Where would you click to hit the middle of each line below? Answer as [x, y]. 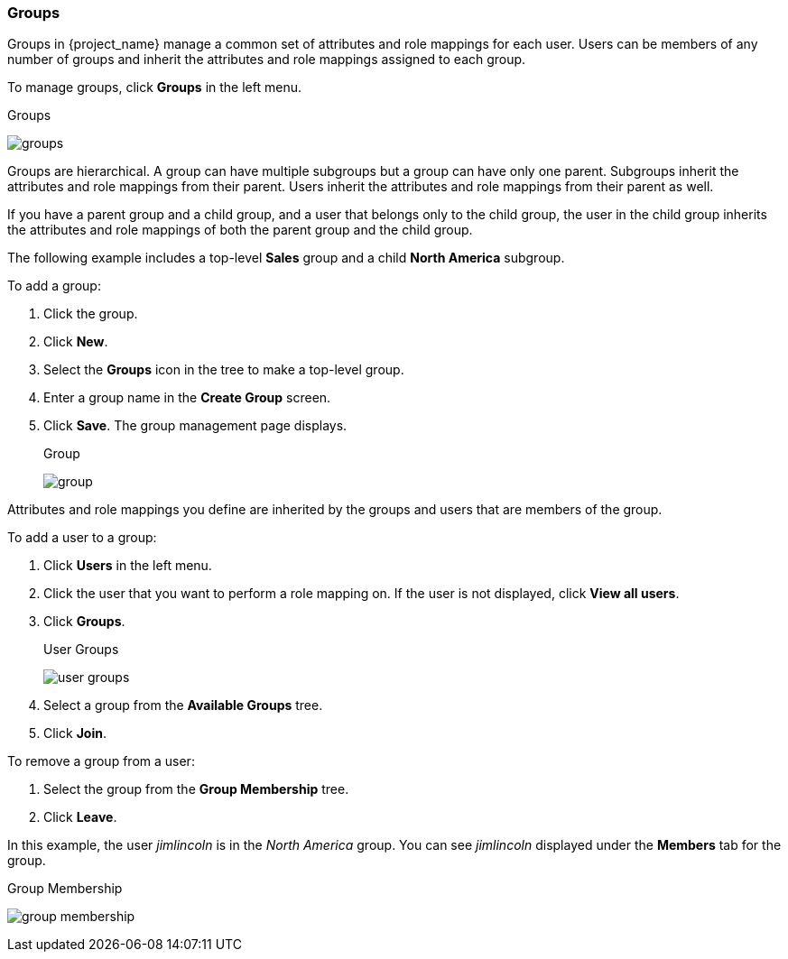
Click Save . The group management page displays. [195, 426]
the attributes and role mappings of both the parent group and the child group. [240, 230]
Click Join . [75, 733]
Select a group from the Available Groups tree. [183, 705]
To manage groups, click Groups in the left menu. [154, 88]
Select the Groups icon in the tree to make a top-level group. [224, 370]
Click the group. [91, 314]
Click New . [76, 342]
